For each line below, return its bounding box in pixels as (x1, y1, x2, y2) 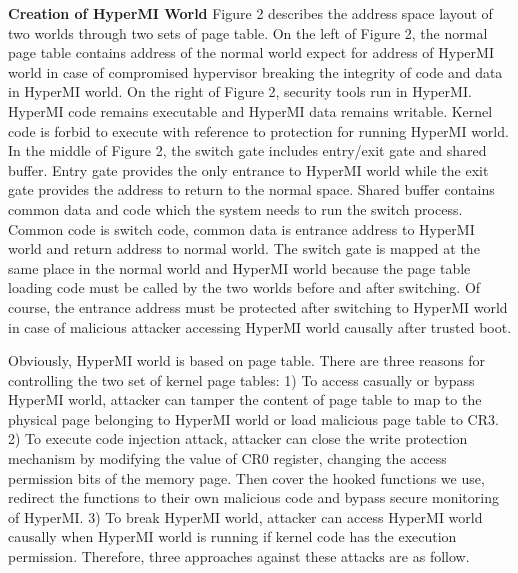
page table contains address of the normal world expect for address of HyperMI (8, 42, 494, 63)
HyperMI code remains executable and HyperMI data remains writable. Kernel (8, 100, 493, 121)
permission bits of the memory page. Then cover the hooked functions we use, (8, 467, 485, 488)
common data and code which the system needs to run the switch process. (8, 198, 463, 219)
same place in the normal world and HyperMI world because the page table (8, 257, 471, 278)
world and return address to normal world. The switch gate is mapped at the (8, 238, 480, 259)
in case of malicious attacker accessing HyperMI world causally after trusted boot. (8, 316, 512, 337)
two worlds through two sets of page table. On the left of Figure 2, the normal (8, 22, 488, 43)
